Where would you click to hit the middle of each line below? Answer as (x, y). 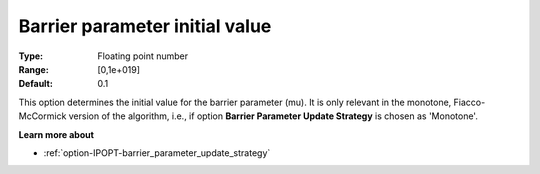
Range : (33, 69)
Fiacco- (469, 102)
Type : (31, 56)
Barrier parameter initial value (145, 26)
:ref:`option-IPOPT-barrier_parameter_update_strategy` (157, 152)
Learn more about (56, 134)
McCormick (42, 116)
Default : (36, 84)
